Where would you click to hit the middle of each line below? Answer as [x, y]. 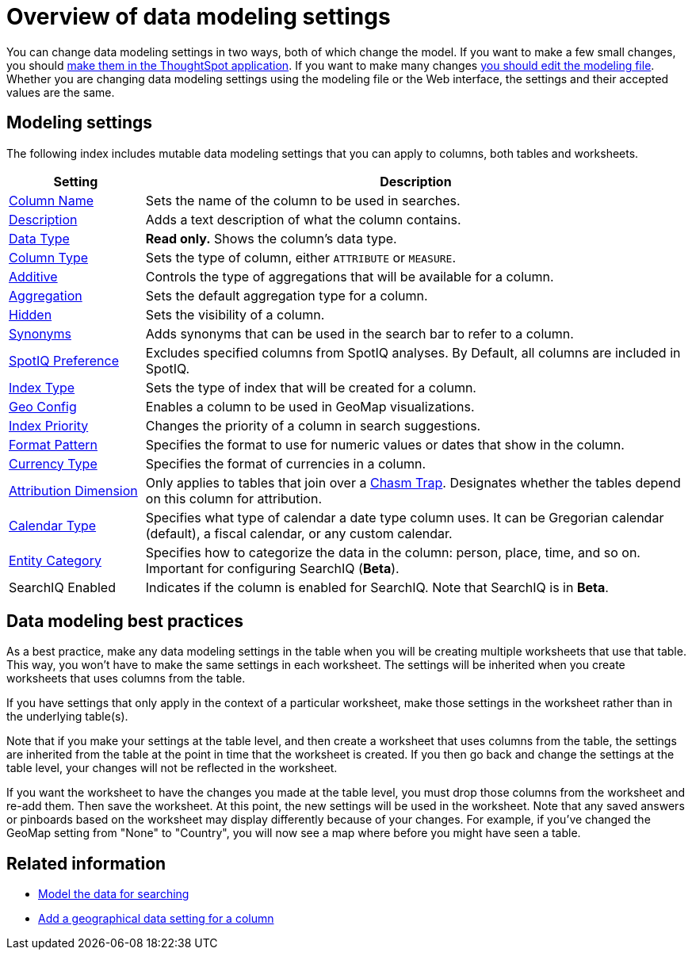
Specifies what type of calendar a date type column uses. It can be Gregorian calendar [405, 517]
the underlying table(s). [67, 717]
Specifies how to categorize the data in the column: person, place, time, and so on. [393, 552]
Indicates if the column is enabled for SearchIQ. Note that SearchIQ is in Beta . [377, 587]
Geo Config [43, 406]
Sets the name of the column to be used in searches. [303, 200]
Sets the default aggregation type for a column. [287, 295]
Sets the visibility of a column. [235, 314]
